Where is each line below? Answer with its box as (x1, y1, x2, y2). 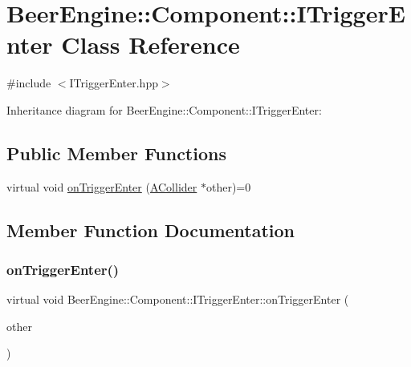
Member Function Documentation (6, 217, 295, 242)
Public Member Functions (6, 140, 226, 165)
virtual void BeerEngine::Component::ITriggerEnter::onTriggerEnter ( (6, 291, 349, 308)
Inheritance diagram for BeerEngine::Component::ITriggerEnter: (6, 101, 322, 118)
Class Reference (61, 28, 240, 61)
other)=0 (205, 178, 251, 195)
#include (6, 75, 51, 91)
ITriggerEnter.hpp (69, 75, 158, 91)
